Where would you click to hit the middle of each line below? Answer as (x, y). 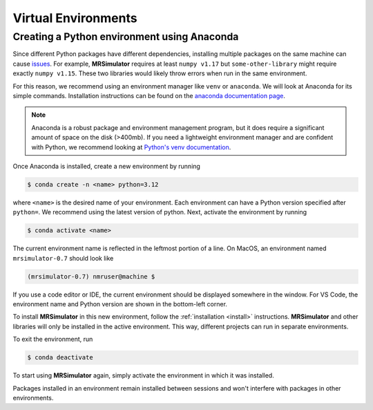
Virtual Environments (75, 18)
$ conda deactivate (60, 357)
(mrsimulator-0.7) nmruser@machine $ (91, 276)
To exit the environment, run (53, 339)
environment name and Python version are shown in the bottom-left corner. (120, 304)
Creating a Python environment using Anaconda (126, 37)
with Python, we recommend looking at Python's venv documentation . (131, 147)
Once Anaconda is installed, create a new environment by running (106, 166)
